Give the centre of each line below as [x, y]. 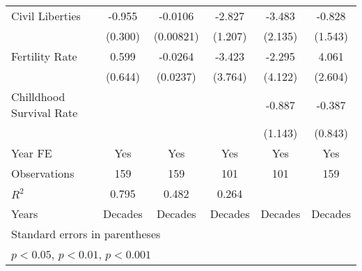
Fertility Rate [44, 56]
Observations [43, 173]
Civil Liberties [46, 16]
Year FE [32, 153]
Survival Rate [45, 113]
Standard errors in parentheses [86, 234]
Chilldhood [38, 96]
